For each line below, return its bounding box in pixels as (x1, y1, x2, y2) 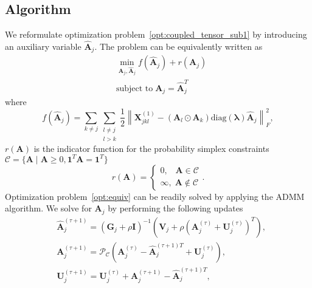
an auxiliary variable (5, 40, 81, 53)
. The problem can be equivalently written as (94, 40, 263, 53)
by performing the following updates (108, 202, 243, 214)
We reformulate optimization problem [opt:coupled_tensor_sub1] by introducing (5, 28, 307, 41)
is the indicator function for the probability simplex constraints (33, 142, 269, 154)
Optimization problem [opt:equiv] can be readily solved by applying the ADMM (5, 190, 305, 202)
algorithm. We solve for (5, 202, 92, 214)
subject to (116, 84, 153, 93)
